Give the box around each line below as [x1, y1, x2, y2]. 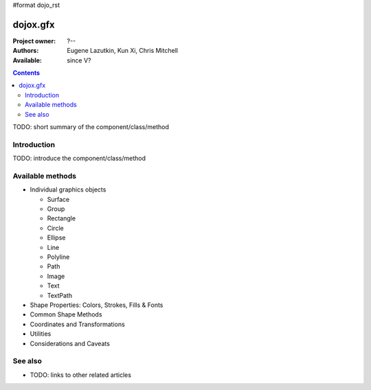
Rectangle [47, 214, 76, 222]
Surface [47, 195, 70, 203]
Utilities [30, 330, 52, 338]
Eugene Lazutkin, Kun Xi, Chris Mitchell [67, 47, 179, 55]
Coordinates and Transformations [30, 320, 125, 328]
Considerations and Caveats [30, 339, 110, 347]
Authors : [12, 47, 39, 55]
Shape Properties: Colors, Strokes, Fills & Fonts [30, 301, 164, 309]
